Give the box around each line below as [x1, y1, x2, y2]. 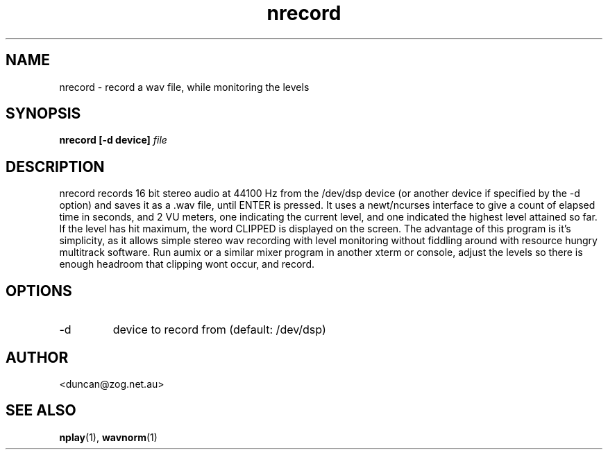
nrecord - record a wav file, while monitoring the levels [59, 80, 310, 93]
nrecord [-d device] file [59, 134, 167, 146]
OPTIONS [6, 282, 72, 300]
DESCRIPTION [6, 157, 105, 175]
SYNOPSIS [6, 105, 81, 123]
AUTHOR [6, 348, 69, 366]
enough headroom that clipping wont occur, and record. [59, 258, 314, 271]
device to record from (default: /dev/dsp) [112, 323, 326, 337]
